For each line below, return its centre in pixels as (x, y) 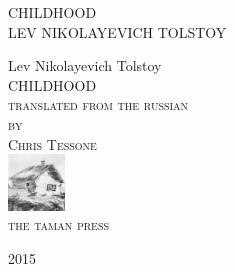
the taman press (59, 224)
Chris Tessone (52, 143)
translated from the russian (98, 104)
